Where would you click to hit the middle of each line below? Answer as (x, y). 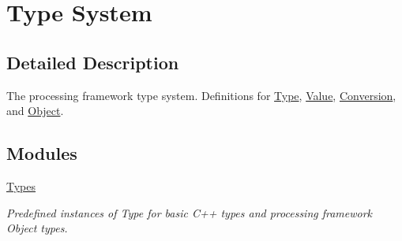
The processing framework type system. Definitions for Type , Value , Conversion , (201, 95)
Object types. (37, 228)
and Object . (35, 111)
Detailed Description (93, 62)
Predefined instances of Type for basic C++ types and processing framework (190, 212)
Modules (42, 153)
